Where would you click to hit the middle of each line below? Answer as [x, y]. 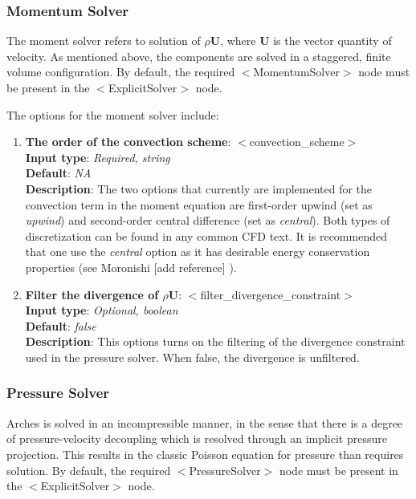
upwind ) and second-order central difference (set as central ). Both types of [208, 220]
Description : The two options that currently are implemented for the [199, 188]
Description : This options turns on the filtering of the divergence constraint [215, 341]
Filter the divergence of [92, 294]
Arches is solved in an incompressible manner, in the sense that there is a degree [205, 422]
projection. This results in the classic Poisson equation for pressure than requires [205, 454]
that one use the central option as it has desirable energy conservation [198, 252]
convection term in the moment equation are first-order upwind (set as [199, 204]
